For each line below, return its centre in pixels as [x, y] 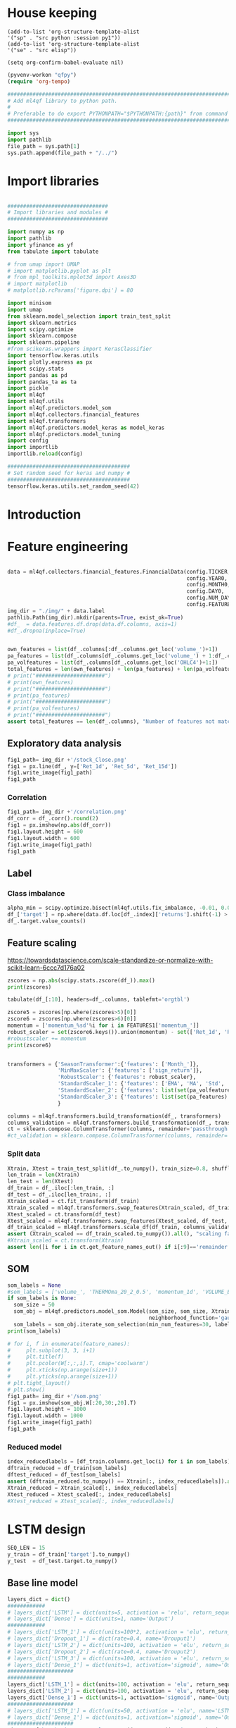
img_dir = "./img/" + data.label [56, 611]
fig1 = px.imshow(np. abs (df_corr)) [59, 825]
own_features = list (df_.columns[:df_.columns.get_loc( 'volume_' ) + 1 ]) [113, 650]
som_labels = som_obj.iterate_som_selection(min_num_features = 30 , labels [124, 1324]
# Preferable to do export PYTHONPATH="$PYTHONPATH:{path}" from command [118, 114]
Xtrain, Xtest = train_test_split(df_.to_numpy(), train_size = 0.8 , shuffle [120, 1168]
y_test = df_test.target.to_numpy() [63, 1561]
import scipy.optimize [40, 329]
